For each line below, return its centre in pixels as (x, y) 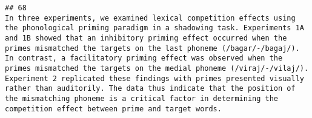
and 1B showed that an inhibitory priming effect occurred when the (146, 38)
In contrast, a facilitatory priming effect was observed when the (144, 58)
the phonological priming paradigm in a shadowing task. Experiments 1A (154, 28)
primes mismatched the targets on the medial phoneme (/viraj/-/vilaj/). (157, 68)
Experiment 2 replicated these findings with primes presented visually (154, 78)
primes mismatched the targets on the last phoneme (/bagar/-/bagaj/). (152, 48)
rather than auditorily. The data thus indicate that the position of (150, 89)
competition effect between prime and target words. (113, 109)
